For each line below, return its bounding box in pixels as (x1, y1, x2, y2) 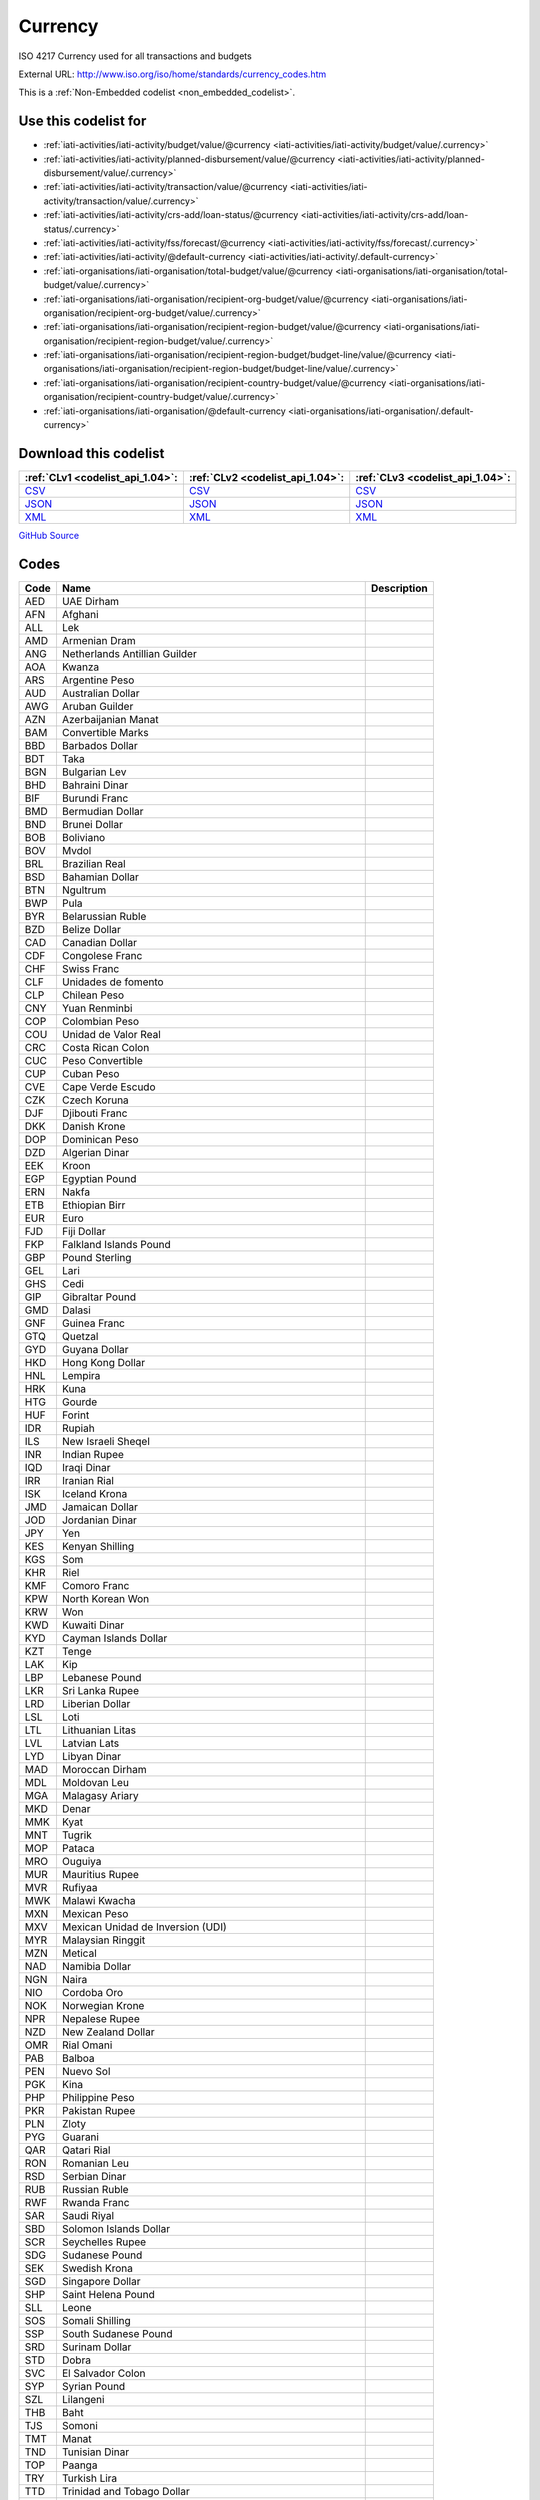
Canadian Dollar (61, 935, 138, 949)
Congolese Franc (61, 948, 143, 962)
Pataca (61, 1841, 95, 1855)
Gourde (61, 1395, 98, 1409)
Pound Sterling (61, 1250, 132, 1264)
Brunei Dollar (61, 817, 124, 831)
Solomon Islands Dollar (61, 2221, 171, 2235)
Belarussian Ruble (61, 909, 147, 923)
